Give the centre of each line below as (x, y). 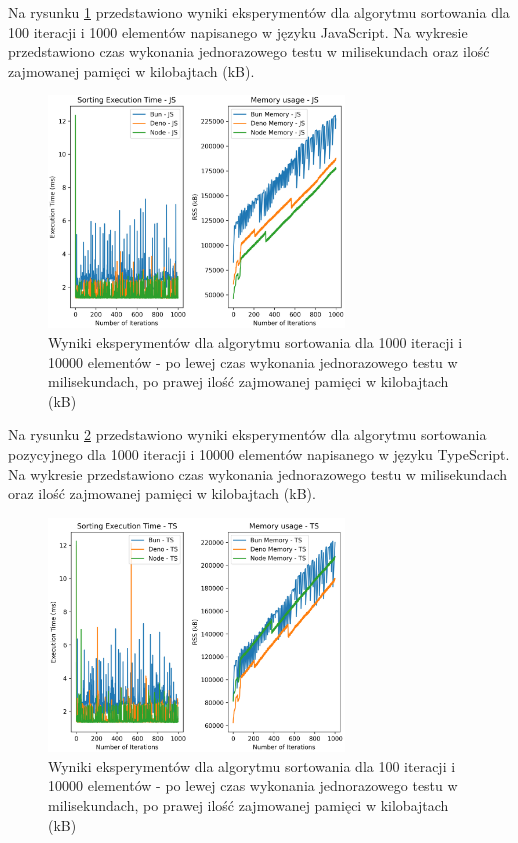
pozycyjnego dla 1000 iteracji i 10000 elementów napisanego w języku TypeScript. (259, 453)
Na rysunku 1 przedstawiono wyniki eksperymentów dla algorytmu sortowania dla (259, 12)
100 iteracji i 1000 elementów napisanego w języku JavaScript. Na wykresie (238, 31)
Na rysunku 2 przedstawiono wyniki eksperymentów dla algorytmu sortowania (247, 434)
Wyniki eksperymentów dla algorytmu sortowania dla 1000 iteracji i (255, 342)
